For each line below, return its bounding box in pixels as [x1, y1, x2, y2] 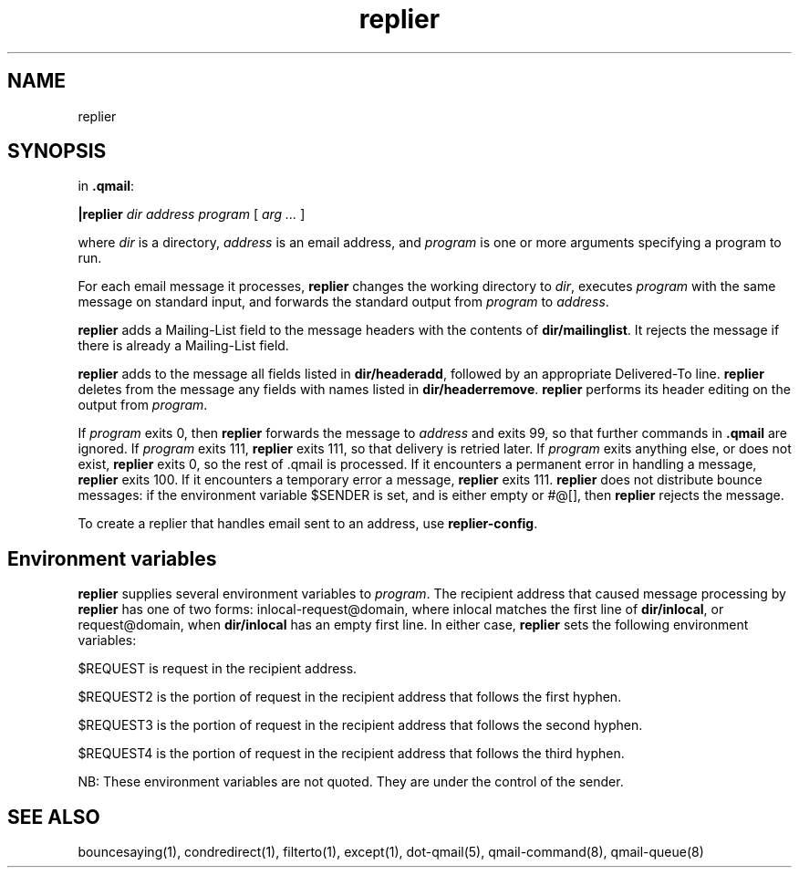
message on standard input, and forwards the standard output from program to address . [78, 294, 609, 310]
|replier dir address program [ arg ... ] [78, 206, 306, 223]
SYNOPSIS [7, 140, 107, 163]
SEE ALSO [7, 805, 100, 828]
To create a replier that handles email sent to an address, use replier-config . [78, 516, 538, 532]
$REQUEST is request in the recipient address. [78, 661, 358, 677]
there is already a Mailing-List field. [78, 338, 289, 354]
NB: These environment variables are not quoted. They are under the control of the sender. [78, 774, 624, 790]
